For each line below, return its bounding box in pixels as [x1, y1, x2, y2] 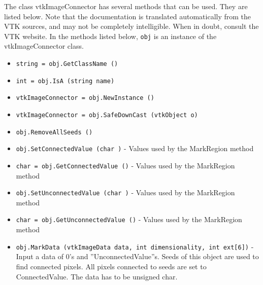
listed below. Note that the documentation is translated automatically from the [4, 11, 251, 21]
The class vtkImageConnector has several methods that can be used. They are [4, 1, 248, 11]
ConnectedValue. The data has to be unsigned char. [16, 271, 178, 281]
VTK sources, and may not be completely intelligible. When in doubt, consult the [4, 21, 259, 31]
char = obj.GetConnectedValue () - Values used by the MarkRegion [16, 160, 235, 170]
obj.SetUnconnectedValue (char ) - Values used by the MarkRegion [16, 187, 235, 198]
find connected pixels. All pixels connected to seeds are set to [16, 261, 207, 271]
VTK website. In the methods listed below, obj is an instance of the [4, 30, 217, 41]
